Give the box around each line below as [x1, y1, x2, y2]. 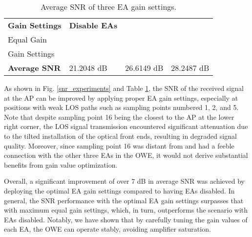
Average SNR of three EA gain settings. [41, 1, 177, 12]
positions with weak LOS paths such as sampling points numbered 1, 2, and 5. [4, 102, 239, 112]
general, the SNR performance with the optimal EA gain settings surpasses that [4, 195, 244, 205]
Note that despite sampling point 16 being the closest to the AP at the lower [4, 111, 234, 122]
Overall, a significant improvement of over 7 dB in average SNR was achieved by [4, 176, 245, 186]
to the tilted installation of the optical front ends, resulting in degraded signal [4, 130, 237, 141]
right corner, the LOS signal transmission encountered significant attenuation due [4, 121, 248, 131]
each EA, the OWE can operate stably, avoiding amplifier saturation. [4, 224, 211, 234]
